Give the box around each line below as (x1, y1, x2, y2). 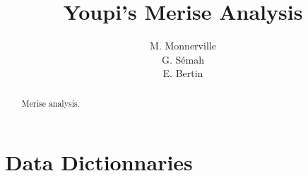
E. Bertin (162, 66, 203, 81)
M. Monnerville (150, 38, 216, 53)
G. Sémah (162, 52, 204, 66)
